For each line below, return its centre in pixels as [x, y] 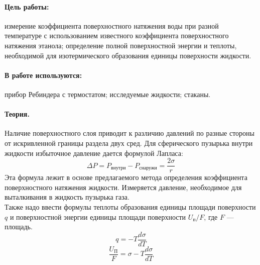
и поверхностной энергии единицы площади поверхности [98, 216]
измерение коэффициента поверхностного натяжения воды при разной [112, 25]
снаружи [148, 168]
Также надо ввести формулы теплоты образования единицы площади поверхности [130, 206]
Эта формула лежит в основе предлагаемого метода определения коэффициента [126, 177]
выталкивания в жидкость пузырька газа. [67, 197]
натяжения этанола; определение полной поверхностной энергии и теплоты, [121, 45]
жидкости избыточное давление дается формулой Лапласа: [94, 153]
